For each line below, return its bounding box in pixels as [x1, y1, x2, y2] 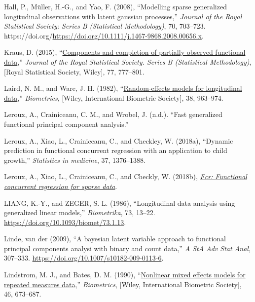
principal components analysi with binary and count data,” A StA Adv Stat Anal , [4, 243, 251, 253]
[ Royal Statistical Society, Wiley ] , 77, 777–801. [4, 66, 145, 76]
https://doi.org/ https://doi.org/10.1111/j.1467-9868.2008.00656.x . [4, 30, 204, 40]
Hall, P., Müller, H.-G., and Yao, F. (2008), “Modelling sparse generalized [4, 1, 227, 11]
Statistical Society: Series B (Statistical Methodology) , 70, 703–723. [4, 21, 206, 31]
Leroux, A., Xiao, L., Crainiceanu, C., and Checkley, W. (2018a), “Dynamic [4, 135, 233, 146]
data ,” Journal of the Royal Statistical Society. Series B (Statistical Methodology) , [4, 56, 252, 67]
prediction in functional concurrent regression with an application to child [4, 145, 227, 155]
